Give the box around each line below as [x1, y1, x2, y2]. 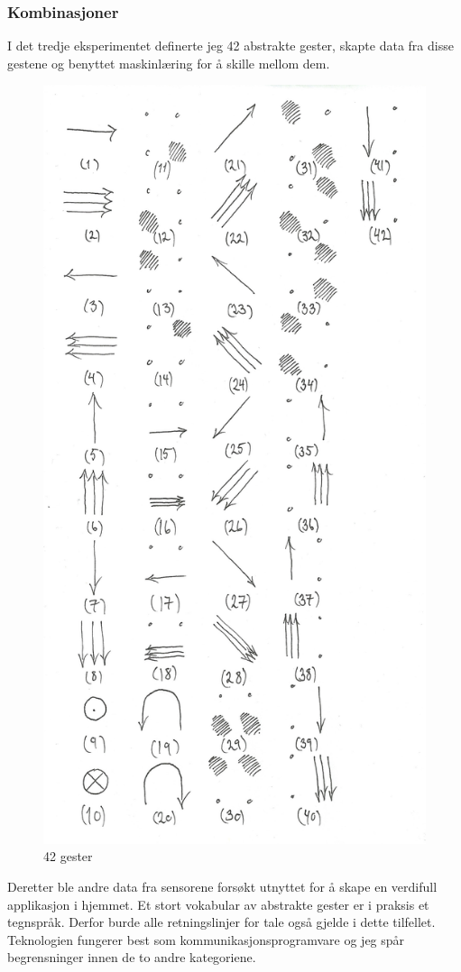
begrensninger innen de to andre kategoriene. [7, 948, 256, 967]
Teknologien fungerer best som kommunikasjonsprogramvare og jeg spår [7, 930, 405, 949]
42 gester [43, 847, 93, 866]
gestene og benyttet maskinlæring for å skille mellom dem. [7, 53, 330, 72]
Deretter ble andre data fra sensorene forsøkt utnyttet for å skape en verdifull [7, 877, 438, 896]
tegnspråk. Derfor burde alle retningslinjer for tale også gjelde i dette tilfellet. [7, 912, 436, 931]
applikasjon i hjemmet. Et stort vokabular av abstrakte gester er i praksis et [7, 894, 429, 913]
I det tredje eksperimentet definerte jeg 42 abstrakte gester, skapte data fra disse [7, 36, 454, 55]
